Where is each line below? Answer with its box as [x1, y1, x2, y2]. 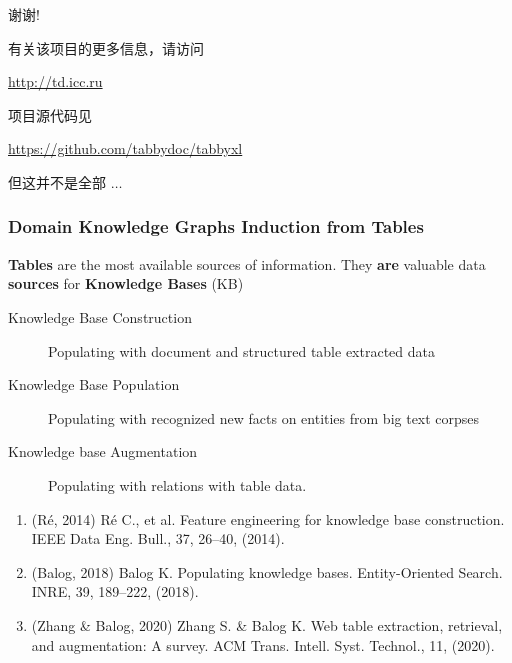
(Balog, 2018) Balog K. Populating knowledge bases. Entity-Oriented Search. [31, 561, 503, 582]
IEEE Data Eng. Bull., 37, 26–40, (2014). [31, 528, 285, 549]
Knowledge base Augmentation [8, 441, 198, 462]
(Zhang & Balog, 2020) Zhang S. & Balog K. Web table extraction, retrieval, [31, 614, 503, 635]
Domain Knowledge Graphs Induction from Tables [8, 214, 424, 239]
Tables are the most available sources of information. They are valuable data [8, 253, 486, 274]
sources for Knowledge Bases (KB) [8, 273, 244, 294]
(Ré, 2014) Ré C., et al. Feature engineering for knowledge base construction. [31, 508, 505, 529]
